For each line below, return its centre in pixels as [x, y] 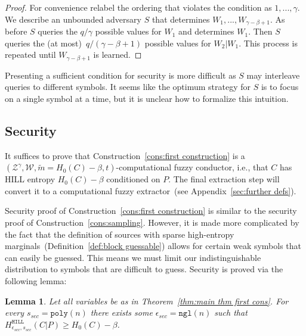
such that [231, 312]
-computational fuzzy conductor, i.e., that [192, 167]
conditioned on [133, 179]
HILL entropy [30, 179]
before [16, 31]
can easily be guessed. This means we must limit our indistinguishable [133, 257]
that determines [181, 19]
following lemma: [36, 281]
